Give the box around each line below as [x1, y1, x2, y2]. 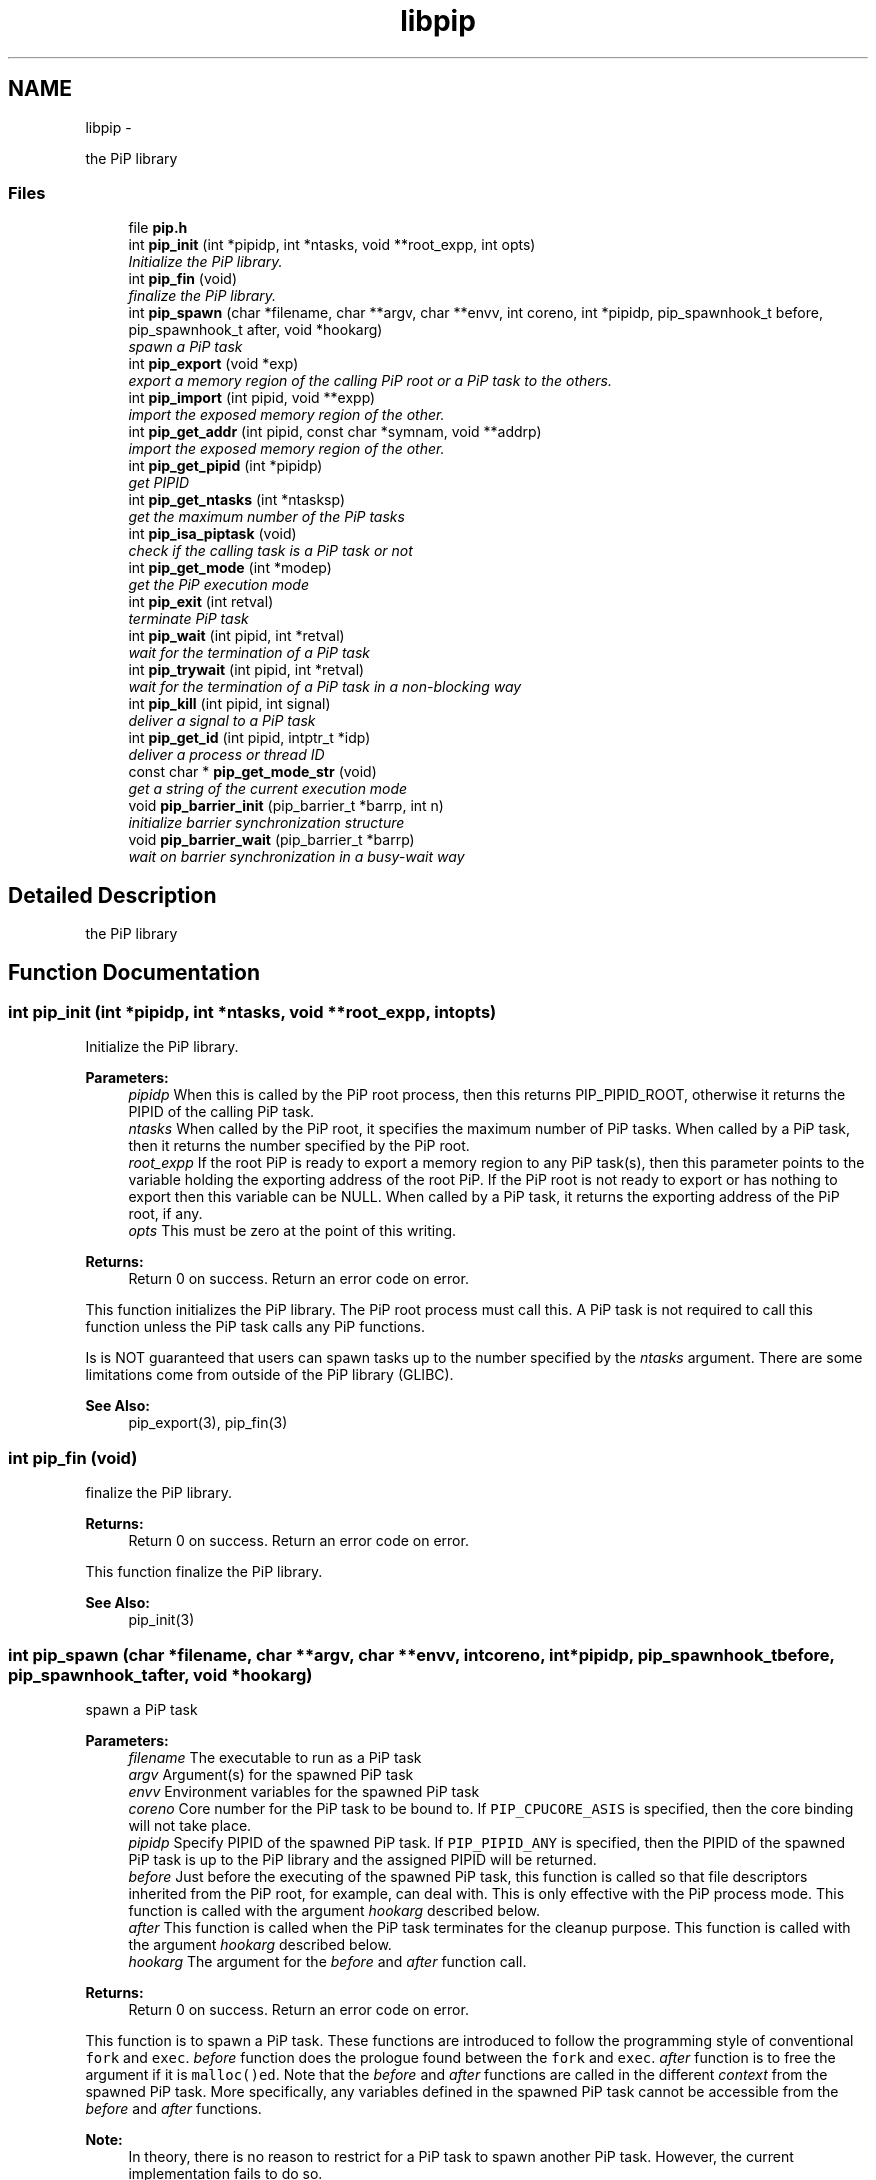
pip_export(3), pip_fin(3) [128, 1414, 288, 1432]
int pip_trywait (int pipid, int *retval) [128, 661, 365, 679]
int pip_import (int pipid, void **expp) [128, 389, 376, 407]
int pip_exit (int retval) [128, 593, 274, 611]
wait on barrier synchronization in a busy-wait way [128, 848, 465, 866]
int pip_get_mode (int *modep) [128, 559, 332, 577]
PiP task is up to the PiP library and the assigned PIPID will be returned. [128, 1850, 597, 1868]
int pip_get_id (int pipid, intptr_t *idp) [128, 729, 371, 747]
